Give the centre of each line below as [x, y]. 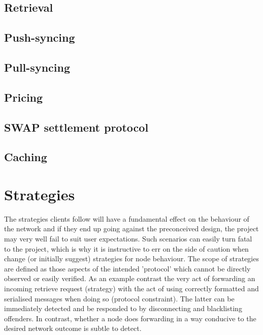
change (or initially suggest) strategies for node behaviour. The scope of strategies [131, 258]
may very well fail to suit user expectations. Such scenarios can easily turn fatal [128, 238]
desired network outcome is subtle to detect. [73, 328]
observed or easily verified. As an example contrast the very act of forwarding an [130, 278]
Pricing [24, 97]
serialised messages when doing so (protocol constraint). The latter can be [119, 298]
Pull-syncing [37, 67]
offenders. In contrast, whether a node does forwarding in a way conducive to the [130, 318]
